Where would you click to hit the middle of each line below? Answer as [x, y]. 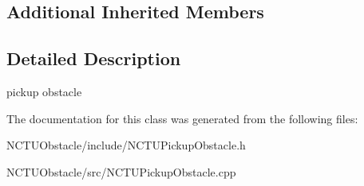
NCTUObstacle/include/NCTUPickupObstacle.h [126, 145]
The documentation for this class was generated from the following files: [182, 118]
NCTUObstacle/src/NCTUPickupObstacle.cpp [121, 171]
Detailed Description [94, 58]
